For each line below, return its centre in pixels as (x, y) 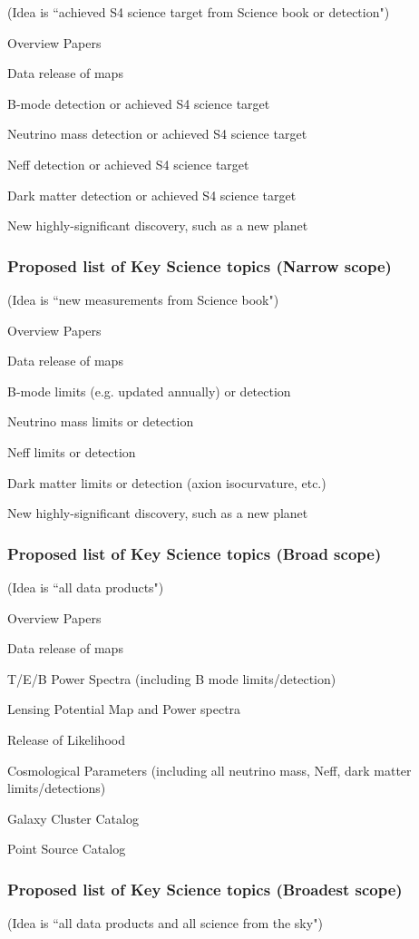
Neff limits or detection (72, 451)
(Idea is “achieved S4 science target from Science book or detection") (199, 12)
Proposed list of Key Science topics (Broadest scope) (205, 889)
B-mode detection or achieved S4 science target (139, 103)
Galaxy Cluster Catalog (73, 818)
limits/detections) (57, 788)
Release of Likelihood (66, 739)
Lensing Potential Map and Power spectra (124, 709)
